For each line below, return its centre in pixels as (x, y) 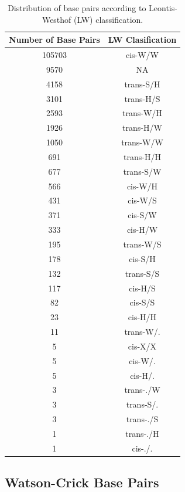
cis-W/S (142, 200)
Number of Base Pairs (54, 40)
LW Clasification (142, 40)
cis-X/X (142, 346)
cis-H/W (142, 230)
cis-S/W (142, 215)
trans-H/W (142, 128)
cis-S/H (142, 258)
